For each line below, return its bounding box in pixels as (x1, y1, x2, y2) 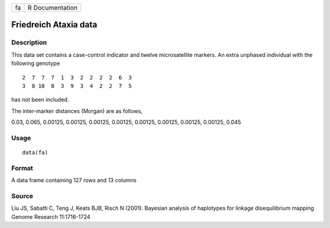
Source (11, 191, 34, 200)
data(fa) (22, 149, 48, 156)
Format (11, 164, 34, 172)
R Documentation (28, 4, 78, 12)
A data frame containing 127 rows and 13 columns (11, 177, 137, 184)
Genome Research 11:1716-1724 (11, 213, 91, 220)
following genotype (11, 60, 61, 67)
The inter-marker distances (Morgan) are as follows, (11, 107, 143, 114)
